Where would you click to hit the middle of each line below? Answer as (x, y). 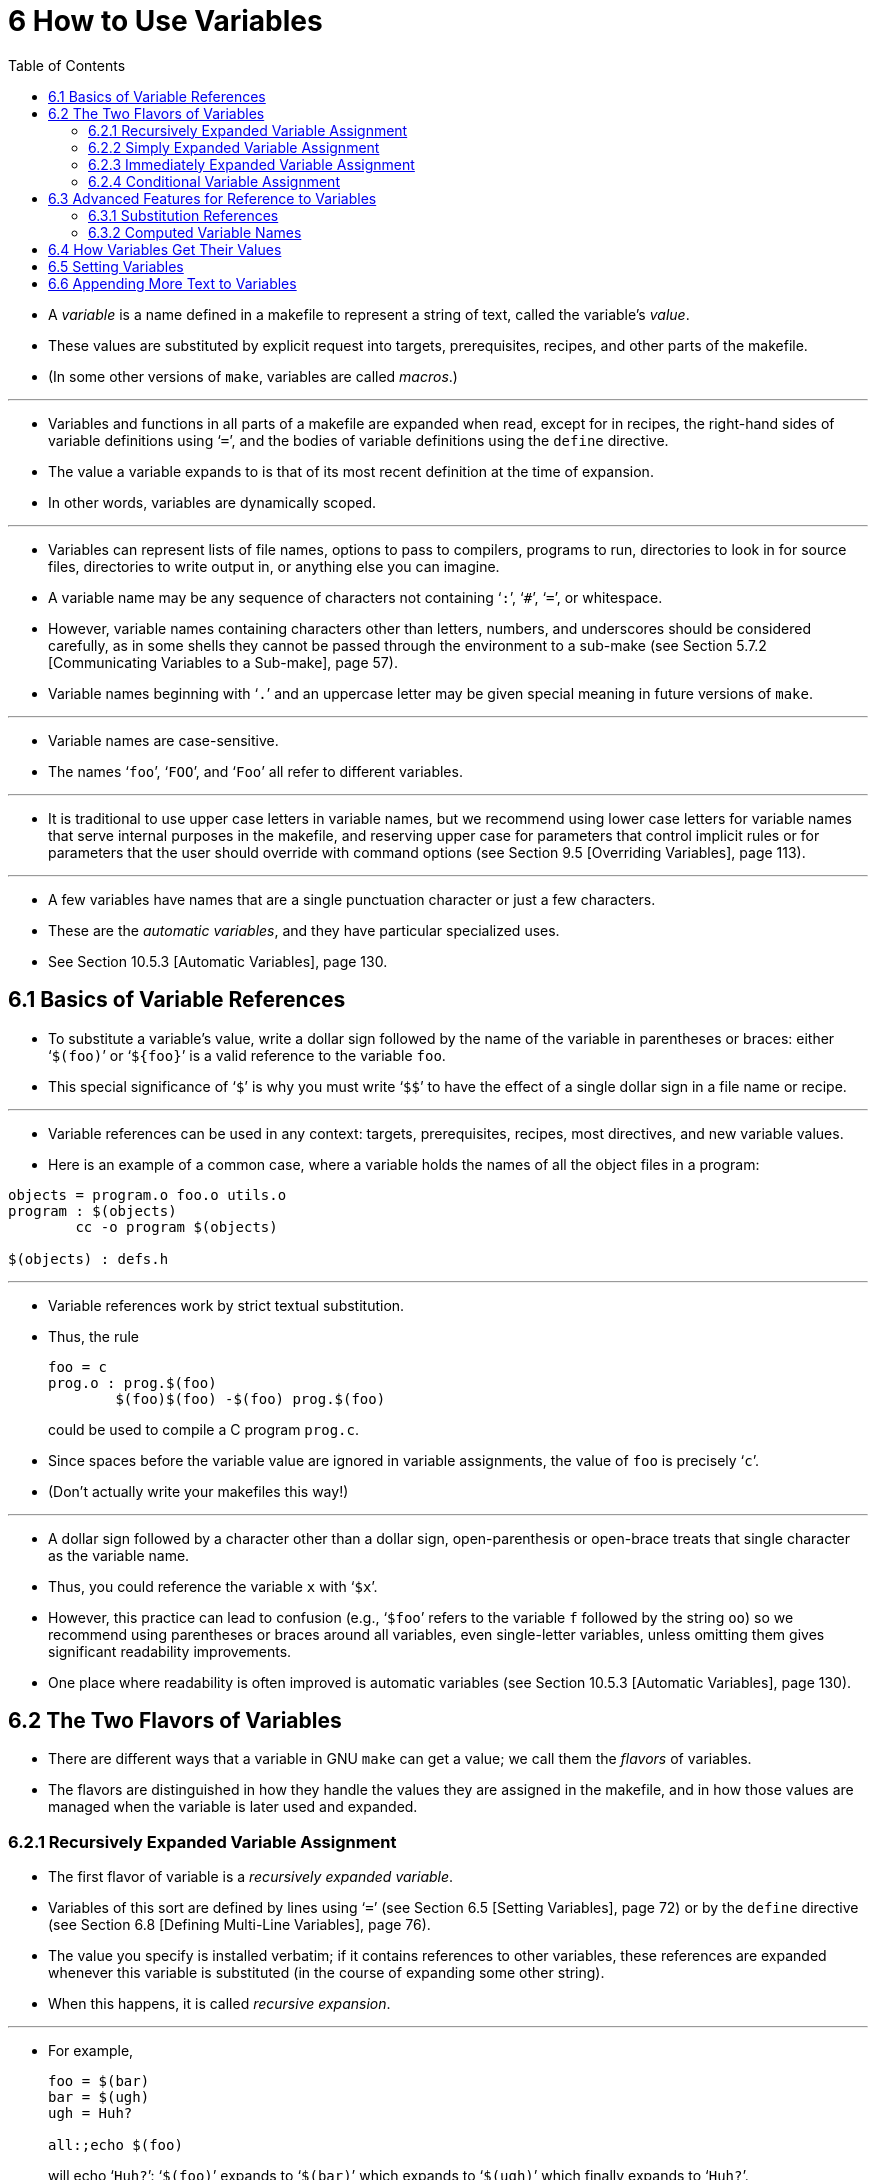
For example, (91, 2051)
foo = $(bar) (99, 2081)
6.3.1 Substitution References (183, 215)
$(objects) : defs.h (88, 1258)
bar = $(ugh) (99, 2097)
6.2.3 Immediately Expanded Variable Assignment (251, 164)
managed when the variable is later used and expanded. (233, 1807)
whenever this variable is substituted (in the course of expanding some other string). (326, 1973)
